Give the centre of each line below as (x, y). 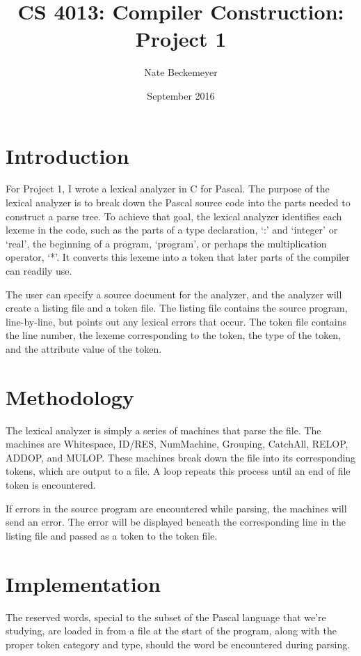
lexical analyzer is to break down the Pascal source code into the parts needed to (178, 203)
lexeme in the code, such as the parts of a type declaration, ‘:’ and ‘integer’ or (172, 230)
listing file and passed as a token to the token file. (112, 535)
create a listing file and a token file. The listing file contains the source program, (177, 308)
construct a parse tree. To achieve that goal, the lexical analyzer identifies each (174, 216)
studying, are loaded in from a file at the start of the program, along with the (171, 631)
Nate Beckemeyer (181, 72)
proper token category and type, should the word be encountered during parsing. (178, 644)
